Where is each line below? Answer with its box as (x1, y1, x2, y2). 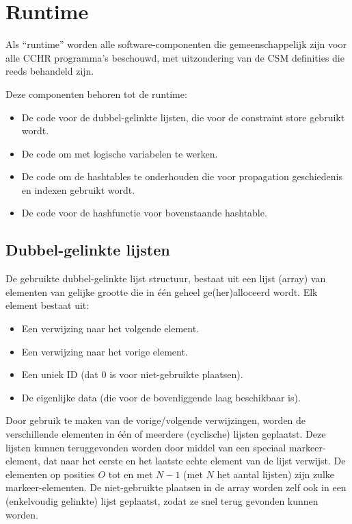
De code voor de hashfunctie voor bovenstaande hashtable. (21, 205, 267, 220)
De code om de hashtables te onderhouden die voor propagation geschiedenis (21, 169, 343, 184)
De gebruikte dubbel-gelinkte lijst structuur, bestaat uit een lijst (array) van (5, 271, 326, 286)
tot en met (108, 466, 153, 481)
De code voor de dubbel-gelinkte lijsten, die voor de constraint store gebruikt (21, 110, 345, 124)
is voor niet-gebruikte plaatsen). (109, 367, 243, 382)
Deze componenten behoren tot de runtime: (5, 86, 187, 101)
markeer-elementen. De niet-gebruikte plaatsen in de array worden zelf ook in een (5, 480, 347, 495)
